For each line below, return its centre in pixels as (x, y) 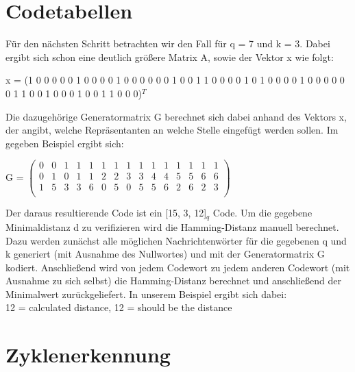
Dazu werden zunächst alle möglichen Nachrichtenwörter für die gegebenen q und (176, 240)
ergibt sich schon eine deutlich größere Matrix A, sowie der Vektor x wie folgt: (170, 57)
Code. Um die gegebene (262, 213)
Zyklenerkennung (88, 355)
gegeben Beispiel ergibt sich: (65, 143)
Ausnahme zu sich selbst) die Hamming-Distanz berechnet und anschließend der (173, 281)
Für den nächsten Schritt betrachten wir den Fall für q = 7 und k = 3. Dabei (168, 44)
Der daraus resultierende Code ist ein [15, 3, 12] (106, 213)
